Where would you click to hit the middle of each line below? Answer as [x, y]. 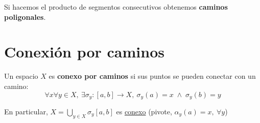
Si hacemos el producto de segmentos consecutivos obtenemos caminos [116, 7]
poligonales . [25, 17]
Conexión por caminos [84, 52]
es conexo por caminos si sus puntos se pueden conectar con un [152, 76]
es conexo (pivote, [144, 111]
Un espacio [21, 76]
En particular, [26, 111]
